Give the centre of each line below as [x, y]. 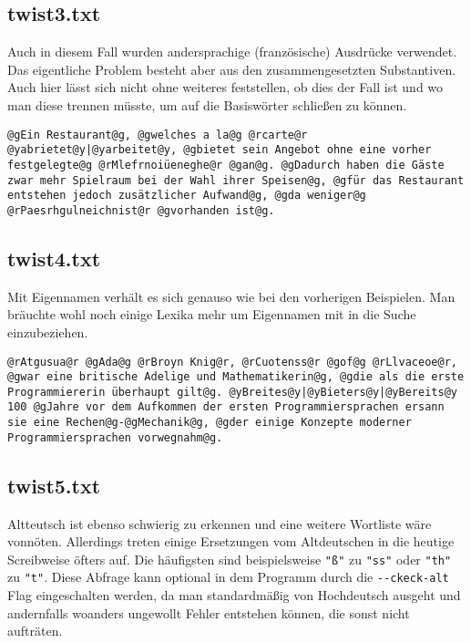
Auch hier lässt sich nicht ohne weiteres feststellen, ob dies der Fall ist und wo [225, 87]
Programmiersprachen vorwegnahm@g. [115, 437]
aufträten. [35, 631]
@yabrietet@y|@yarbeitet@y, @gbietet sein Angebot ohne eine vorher [220, 150]
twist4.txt [54, 258]
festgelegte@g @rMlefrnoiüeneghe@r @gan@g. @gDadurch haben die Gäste [226, 165]
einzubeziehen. [48, 332]
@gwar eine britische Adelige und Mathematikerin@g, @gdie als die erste [236, 377]
